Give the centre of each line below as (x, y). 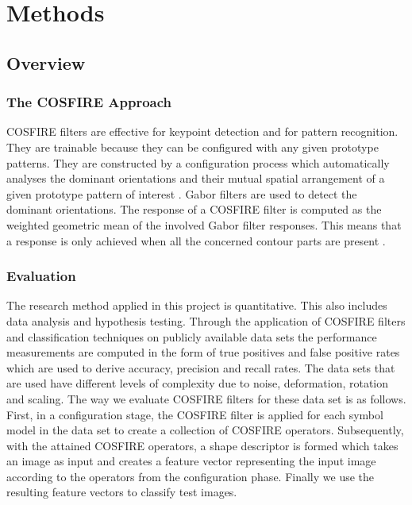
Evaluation (41, 276)
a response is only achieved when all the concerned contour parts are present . (196, 240)
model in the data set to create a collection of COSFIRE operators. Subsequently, (205, 430)
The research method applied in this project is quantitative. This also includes (197, 305)
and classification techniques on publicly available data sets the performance (192, 336)
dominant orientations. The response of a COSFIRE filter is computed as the (194, 209)
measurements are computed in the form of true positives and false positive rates (203, 352)
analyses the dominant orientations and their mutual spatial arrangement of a (196, 178)
